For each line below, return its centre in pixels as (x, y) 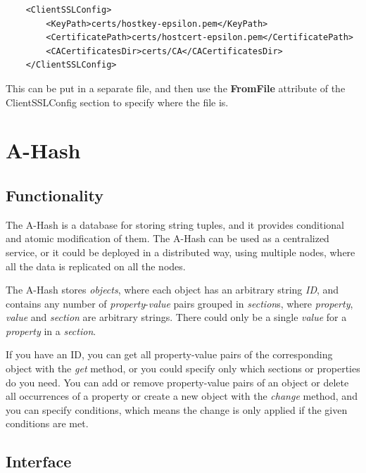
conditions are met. (47, 423)
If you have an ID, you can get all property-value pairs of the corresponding (169, 354)
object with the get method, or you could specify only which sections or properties (183, 368)
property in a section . (51, 330)
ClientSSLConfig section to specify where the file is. (117, 102)
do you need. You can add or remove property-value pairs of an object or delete (177, 382)
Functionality (55, 195)
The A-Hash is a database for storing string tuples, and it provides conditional (175, 224)
